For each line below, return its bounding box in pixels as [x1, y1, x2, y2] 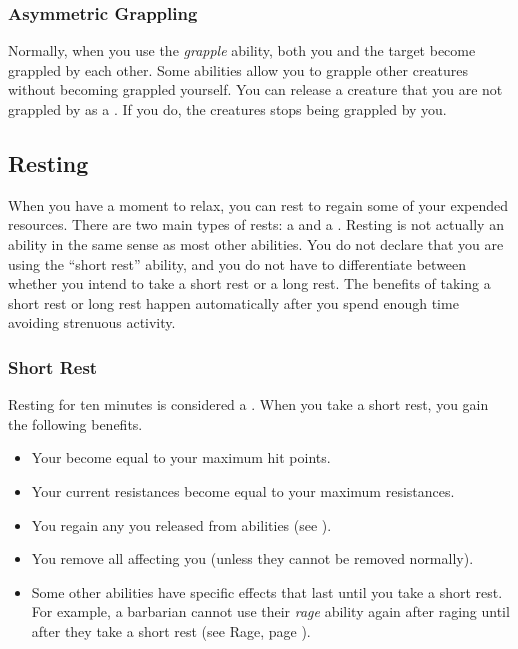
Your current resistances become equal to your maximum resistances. [31, 480, 455, 501]
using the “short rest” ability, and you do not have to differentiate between [8, 253, 467, 274]
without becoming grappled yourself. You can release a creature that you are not [8, 79, 503, 100]
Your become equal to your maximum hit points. [31, 447, 331, 468]
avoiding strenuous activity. [8, 312, 176, 333]
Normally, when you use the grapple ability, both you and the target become [8, 40, 476, 61]
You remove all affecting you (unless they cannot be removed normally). [31, 548, 474, 569]
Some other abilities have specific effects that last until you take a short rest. [31, 581, 503, 602]
